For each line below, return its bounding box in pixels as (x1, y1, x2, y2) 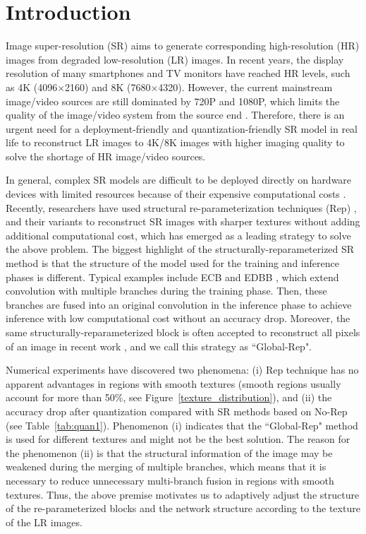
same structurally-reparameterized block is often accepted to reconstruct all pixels (6, 325, 360, 339)
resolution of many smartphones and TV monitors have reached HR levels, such (6, 66, 350, 81)
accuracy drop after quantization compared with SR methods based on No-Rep (6, 403, 348, 418)
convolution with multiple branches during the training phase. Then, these (6, 283, 327, 298)
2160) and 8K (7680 (65, 79, 151, 94)
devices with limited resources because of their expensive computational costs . (6, 186, 346, 201)
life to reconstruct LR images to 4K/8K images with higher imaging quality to (6, 135, 345, 150)
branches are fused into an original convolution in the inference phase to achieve (6, 297, 352, 311)
